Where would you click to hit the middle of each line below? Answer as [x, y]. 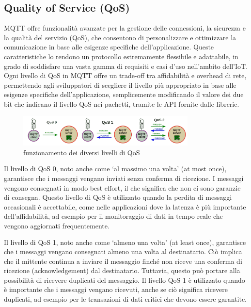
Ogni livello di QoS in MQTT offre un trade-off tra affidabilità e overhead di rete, [125, 75]
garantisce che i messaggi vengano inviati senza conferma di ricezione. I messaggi [124, 178]
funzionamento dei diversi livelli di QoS [82, 152]
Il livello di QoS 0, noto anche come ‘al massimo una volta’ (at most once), [115, 169]
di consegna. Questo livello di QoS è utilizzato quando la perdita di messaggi [118, 197]
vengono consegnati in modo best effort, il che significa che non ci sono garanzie [122, 187]
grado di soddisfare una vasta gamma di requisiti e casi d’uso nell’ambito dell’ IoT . [126, 66]
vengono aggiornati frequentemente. [57, 225]
